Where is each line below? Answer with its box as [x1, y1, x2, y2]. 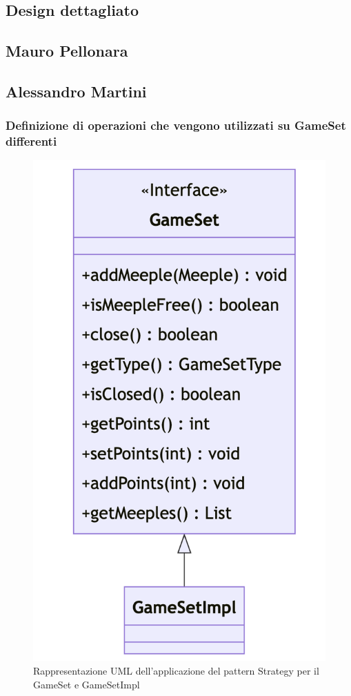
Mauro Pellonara [6, 40, 128, 61]
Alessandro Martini [6, 80, 147, 101]
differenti [6, 133, 57, 150]
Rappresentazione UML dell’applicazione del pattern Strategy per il [33, 663, 319, 677]
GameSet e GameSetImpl [33, 677, 140, 691]
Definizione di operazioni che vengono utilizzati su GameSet [6, 117, 346, 134]
